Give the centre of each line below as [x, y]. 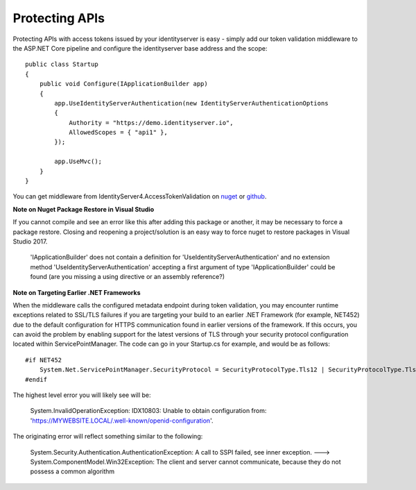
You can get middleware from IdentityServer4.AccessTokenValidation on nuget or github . [140, 196]
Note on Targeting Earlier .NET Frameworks [77, 292]
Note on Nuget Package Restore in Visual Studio [84, 209]
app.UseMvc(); [78, 162]
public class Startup [62, 65]
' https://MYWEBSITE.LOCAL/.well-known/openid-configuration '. [122, 421]
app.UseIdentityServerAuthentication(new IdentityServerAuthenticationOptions [191, 103]
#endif [36, 379]
